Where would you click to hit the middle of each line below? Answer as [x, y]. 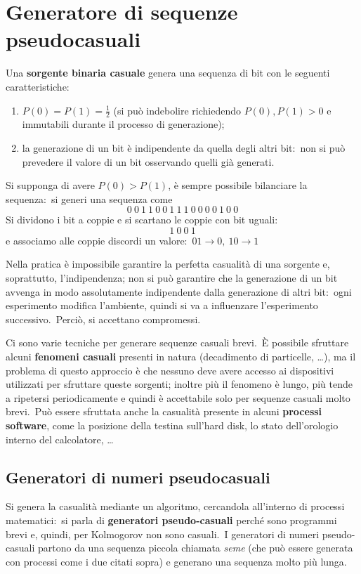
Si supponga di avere [50, 185]
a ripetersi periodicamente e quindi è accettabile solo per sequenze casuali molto [178, 397]
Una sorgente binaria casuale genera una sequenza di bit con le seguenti [168, 73]
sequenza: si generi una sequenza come [89, 198]
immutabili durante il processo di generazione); [123, 124]
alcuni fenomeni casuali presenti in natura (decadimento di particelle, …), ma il [181, 357]
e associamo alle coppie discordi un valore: [97, 240]
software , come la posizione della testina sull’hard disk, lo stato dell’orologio [172, 425]
